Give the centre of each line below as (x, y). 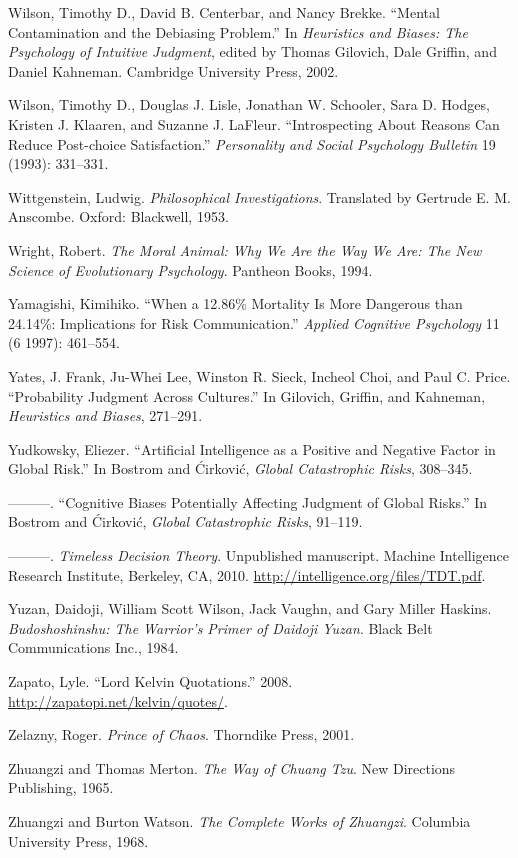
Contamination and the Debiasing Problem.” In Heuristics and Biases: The (238, 31)
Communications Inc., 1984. (93, 647)
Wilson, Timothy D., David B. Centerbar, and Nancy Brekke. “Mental (224, 12)
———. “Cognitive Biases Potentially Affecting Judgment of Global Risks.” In (248, 501)
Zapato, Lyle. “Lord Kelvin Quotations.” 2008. (150, 681)
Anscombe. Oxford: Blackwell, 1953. (118, 216)
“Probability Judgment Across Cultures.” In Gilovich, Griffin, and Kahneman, (247, 395)
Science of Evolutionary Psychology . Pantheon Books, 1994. (190, 269)
